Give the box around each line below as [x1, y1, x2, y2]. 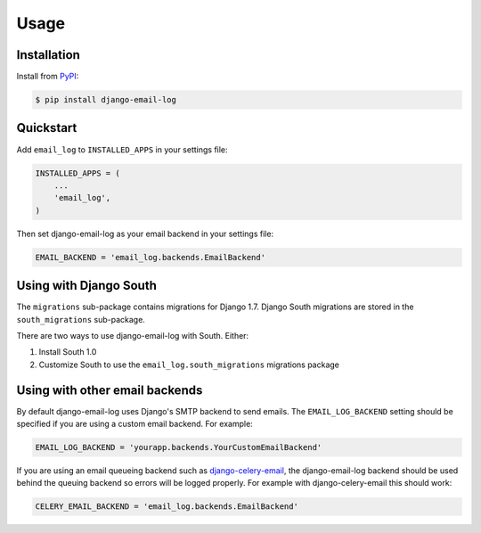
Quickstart [16, 120, 77, 135]
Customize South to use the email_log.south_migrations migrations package [38, 359, 340, 370]
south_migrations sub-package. [16, 314, 146, 324]
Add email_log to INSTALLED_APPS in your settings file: [16, 143, 228, 155]
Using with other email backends [16, 382, 203, 398]
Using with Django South [16, 278, 158, 293]
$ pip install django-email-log [35, 94, 177, 105]
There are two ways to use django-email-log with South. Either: [16, 330, 249, 340]
